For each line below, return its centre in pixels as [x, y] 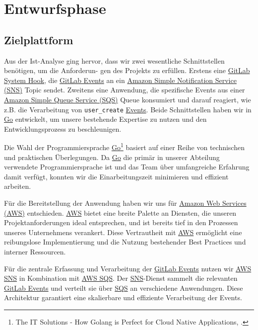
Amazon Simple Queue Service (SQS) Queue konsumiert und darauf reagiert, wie [128, 99]
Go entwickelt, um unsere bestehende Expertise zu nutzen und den [105, 119]
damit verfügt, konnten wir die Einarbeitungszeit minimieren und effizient [116, 176]
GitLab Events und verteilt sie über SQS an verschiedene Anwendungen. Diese [124, 288]
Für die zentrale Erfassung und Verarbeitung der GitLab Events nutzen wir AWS [128, 268]
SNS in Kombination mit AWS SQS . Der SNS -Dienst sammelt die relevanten [121, 278]
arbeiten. [18, 186]
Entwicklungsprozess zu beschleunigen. [63, 128]
